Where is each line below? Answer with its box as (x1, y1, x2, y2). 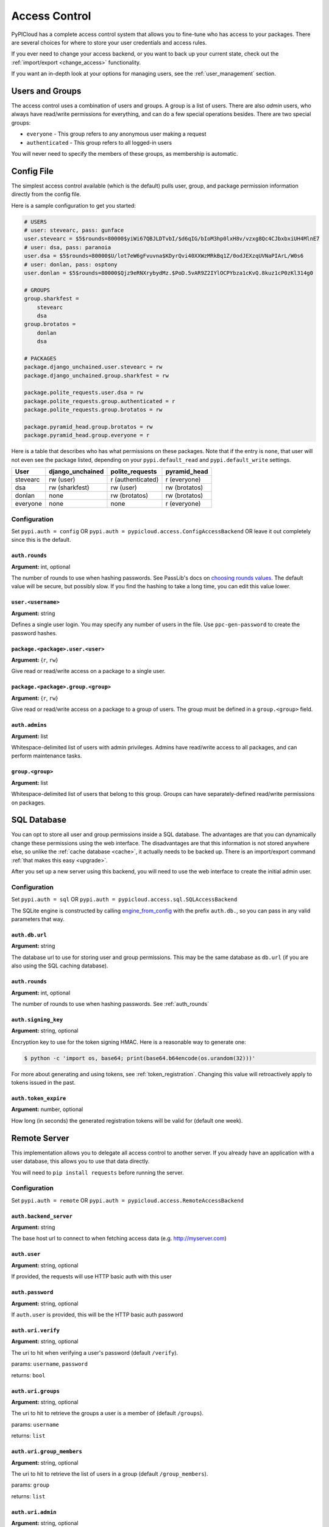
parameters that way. (11, 915, 65, 922)
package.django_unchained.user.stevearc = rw (24, 363, 163, 371)
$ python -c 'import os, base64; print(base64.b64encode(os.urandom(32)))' (24, 1054, 256, 1062)
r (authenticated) (110, 475, 159, 484)
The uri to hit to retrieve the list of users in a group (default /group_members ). (11, 1470, 208, 1478)
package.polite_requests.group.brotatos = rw (24, 406, 163, 414)
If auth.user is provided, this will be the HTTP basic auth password (11, 1311, 183, 1318)
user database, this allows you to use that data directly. (11, 1157, 150, 1165)
